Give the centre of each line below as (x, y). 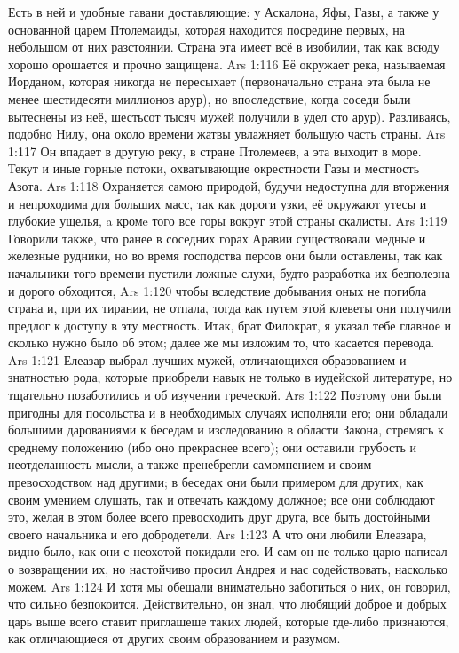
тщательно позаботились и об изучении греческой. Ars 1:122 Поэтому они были (225, 395)
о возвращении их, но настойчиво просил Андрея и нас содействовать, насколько (228, 569)
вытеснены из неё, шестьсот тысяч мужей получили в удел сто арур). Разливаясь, (229, 116)
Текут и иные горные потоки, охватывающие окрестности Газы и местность (214, 168)
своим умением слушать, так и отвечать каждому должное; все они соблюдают (222, 499)
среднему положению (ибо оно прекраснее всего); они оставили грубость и (212, 446)
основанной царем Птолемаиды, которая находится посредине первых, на (207, 29)
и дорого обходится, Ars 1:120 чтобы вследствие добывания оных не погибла (218, 290)
